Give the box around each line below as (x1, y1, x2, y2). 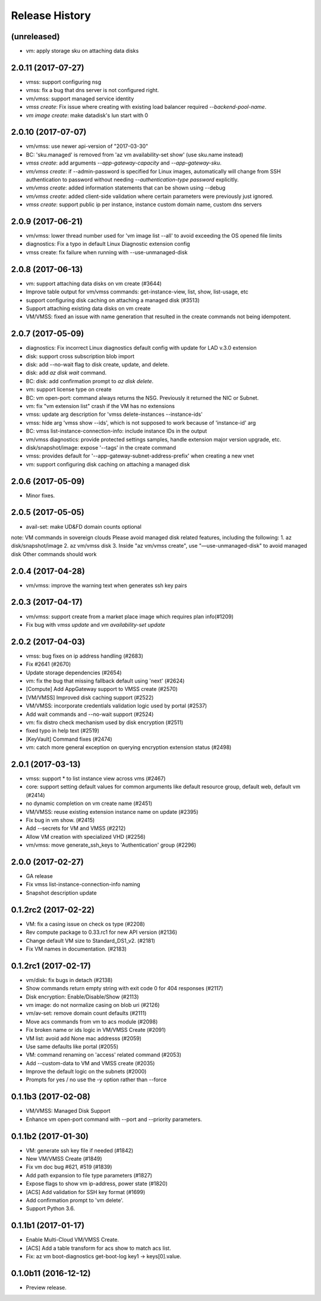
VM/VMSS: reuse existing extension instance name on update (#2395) (26, 808, 199, 815)
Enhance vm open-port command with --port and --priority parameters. (26, 1116, 202, 1123)
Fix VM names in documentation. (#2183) (26, 945, 127, 952)
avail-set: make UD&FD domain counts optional (26, 523, 142, 530)
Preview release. (26, 1284, 67, 1291)
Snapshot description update (26, 889, 97, 896)
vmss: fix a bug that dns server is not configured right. (26, 87, 159, 94)
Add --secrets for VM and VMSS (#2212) (26, 825, 126, 832)
